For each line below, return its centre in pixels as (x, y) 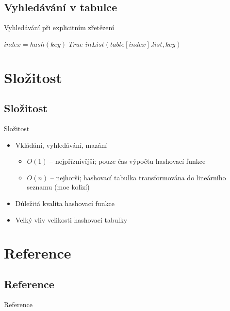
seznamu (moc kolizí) (58, 187)
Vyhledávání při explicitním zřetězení (59, 27)
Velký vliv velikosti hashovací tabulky (71, 219)
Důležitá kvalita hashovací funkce (65, 203)
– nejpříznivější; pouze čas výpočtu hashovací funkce (128, 161)
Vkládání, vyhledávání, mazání (61, 145)
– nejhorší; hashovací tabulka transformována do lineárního (138, 177)
